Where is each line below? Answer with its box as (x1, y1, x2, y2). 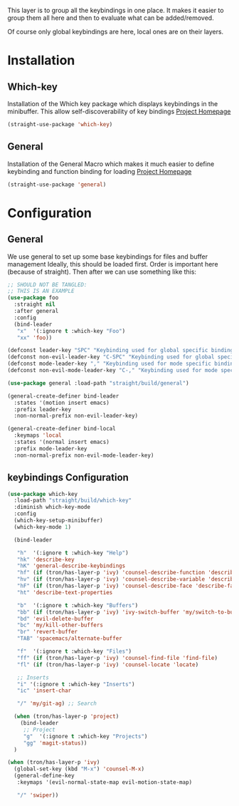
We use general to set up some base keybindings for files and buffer (7, 252, 208, 261)
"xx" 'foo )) (16, 334, 53, 341)
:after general (14, 308, 59, 315)
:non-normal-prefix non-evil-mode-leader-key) (14, 452, 154, 459)
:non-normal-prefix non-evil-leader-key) (14, 413, 139, 420)
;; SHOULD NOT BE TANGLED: (7, 281, 87, 288)
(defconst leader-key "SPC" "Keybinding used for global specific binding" (7, 347, 237, 354)
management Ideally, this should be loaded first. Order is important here (7, 259, 218, 268)
